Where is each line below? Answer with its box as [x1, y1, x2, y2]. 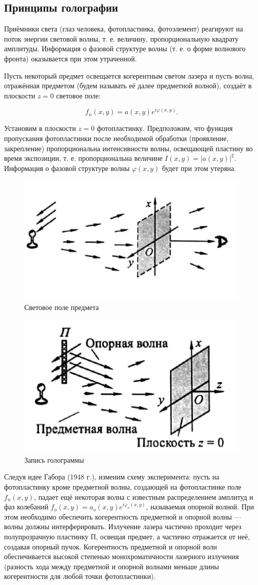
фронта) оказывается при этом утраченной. [4, 53, 137, 63]
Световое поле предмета [24, 302, 99, 313]
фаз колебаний [4, 501, 49, 512]
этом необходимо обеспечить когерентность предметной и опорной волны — [4, 511, 242, 522]
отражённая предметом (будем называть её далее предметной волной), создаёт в [4, 80, 252, 91]
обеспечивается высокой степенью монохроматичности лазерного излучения [4, 551, 239, 562]
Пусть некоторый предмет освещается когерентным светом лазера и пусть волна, [4, 70, 254, 81]
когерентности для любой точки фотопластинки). [4, 571, 156, 581]
